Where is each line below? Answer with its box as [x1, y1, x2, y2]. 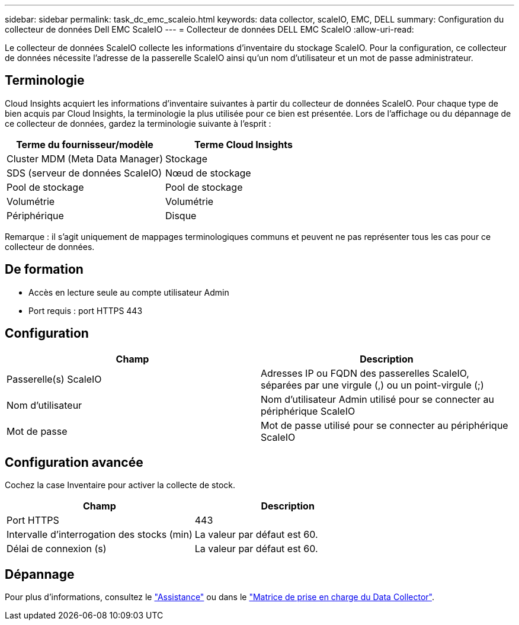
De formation [5, 262, 84, 277]
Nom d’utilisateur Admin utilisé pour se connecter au [261, 393, 495, 405]
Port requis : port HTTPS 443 [28, 305, 143, 316]
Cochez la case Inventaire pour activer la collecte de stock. [5, 480, 236, 491]
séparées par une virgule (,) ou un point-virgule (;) [261, 379, 484, 391]
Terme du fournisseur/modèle [16, 138, 153, 150]
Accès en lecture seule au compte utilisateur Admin [28, 287, 229, 297]
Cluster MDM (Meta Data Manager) [7, 152, 163, 165]
